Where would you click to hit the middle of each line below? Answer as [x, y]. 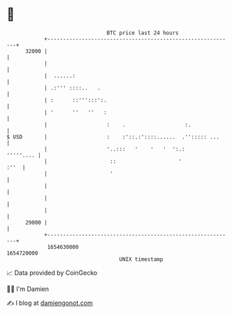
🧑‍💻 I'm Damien [28, 289]
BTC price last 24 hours [143, 33]
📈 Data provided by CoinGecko [52, 273]
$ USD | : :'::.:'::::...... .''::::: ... [113, 137]
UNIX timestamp [141, 259]
